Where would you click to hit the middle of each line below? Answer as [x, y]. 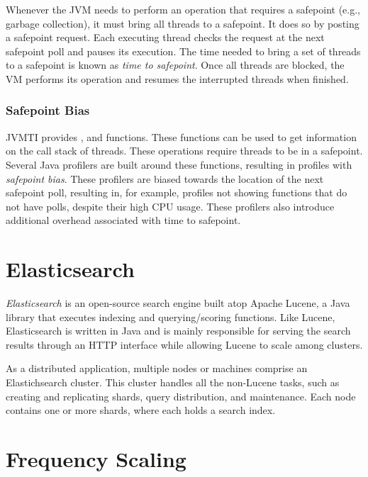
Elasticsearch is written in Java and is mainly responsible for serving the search [178, 331]
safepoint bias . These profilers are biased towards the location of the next [165, 178]
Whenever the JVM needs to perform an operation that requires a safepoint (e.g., [183, 9]
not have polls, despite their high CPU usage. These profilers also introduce [170, 206]
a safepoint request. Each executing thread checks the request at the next [165, 37]
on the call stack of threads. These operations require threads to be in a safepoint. [184, 151]
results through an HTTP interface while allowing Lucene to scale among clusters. [184, 344]
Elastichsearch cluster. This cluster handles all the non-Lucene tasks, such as [173, 382]
